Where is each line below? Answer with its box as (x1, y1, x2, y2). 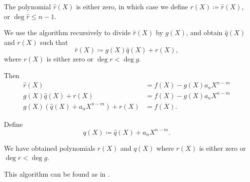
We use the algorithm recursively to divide (4, 27, 131, 38)
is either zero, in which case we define (76, 1, 188, 11)
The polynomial (4, 1, 51, 11)
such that (40, 37, 68, 47)
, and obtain (186, 27, 223, 38)
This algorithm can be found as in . (4, 168, 110, 179)
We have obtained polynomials (4, 142, 96, 153)
